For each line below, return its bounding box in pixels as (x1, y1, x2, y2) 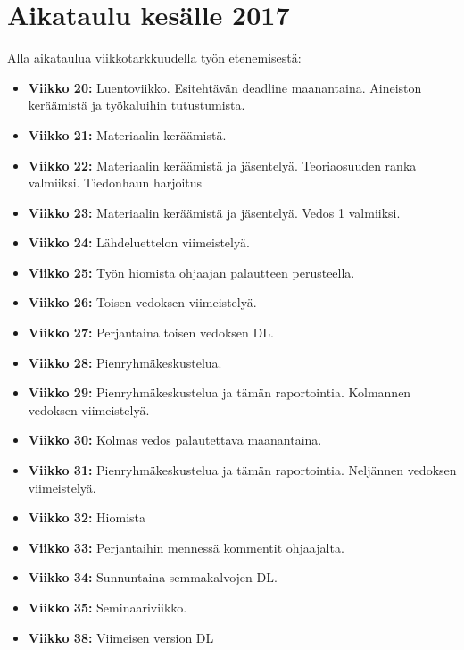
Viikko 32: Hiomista (28, 508, 145, 527)
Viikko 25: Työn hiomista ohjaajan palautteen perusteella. (28, 262, 355, 281)
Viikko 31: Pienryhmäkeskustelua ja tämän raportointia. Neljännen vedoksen (28, 461, 457, 479)
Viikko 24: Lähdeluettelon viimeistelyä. (28, 233, 250, 252)
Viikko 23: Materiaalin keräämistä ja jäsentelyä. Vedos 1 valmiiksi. (28, 203, 401, 221)
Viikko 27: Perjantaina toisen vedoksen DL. (28, 323, 274, 342)
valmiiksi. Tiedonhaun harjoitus (28, 173, 203, 192)
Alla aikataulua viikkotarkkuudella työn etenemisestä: (7, 48, 302, 67)
